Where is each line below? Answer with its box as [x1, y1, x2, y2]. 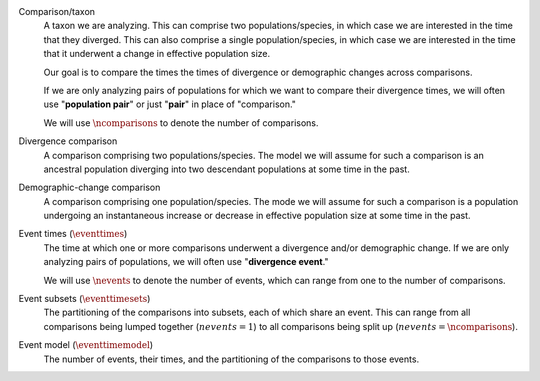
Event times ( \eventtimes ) [18, 228, 128, 240]
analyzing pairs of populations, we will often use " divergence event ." [43, 256, 329, 268]
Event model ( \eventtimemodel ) [18, 339, 154, 351]
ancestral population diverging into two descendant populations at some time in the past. [43, 163, 410, 175]
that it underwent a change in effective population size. [43, 48, 271, 60]
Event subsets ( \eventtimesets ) [18, 293, 151, 305]
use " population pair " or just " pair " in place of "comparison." [43, 98, 297, 110]
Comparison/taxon [18, 6, 95, 17]
